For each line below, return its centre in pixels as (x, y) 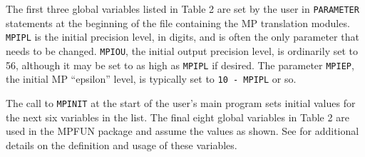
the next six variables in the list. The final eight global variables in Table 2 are (178, 117)
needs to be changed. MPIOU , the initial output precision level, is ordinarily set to (182, 50)
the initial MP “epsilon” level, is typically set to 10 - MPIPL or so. (151, 79)
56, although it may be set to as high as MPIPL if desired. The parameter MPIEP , (180, 65)
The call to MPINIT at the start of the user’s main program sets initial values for (181, 102)
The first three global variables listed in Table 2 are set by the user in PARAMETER (182, 9)
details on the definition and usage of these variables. (122, 145)
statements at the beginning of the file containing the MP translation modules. (178, 22)
